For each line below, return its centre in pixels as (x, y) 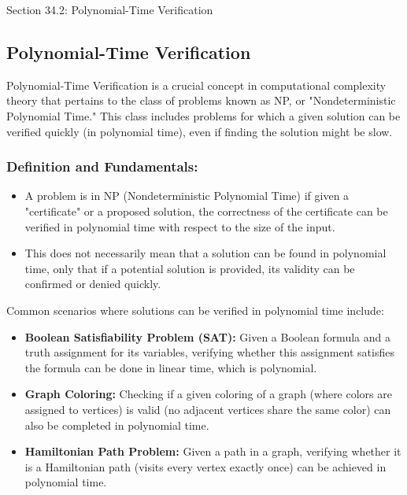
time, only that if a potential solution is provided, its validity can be (190, 268)
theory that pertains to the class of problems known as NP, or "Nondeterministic (201, 100)
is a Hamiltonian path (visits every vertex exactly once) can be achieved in (205, 466)
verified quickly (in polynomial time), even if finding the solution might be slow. (200, 131)
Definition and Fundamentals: (102, 166)
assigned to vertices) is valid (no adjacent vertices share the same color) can (208, 409)
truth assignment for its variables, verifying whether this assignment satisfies (209, 352)
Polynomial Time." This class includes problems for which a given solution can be (203, 115)
